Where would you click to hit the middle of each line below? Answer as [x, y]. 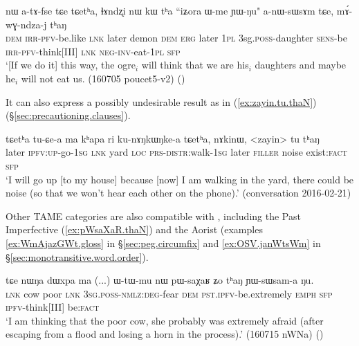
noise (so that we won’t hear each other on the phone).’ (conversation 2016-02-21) [178, 193]
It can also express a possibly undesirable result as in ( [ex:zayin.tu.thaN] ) [161, 101]
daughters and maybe [301, 65]
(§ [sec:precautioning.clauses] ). [68, 115]
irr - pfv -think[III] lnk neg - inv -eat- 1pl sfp [93, 51]
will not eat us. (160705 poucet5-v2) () [103, 78]
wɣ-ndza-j [26, 24]
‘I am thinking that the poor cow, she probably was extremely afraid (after [165, 320]
